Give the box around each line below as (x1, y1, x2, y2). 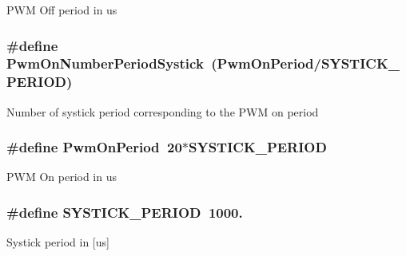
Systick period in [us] (6, 234, 109, 250)
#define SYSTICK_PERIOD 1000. (6, 202, 243, 222)
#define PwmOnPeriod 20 (6, 137, 182, 157)
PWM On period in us (6, 168, 117, 185)
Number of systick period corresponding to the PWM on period (6, 103, 319, 120)
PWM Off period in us (6, 2, 117, 18)
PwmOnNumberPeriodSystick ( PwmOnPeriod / (6, 53, 321, 73)
